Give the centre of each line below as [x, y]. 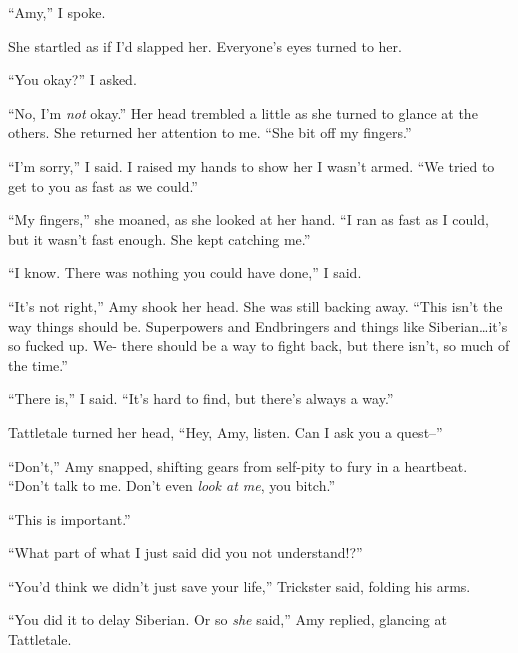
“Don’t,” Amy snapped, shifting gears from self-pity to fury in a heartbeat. [238, 465]
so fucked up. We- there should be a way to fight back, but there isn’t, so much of [259, 345]
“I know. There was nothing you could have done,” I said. [185, 272]
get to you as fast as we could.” [103, 185]
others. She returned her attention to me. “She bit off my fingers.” [210, 132]
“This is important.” [69, 518]
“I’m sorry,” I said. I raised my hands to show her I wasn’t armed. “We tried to [251, 165]
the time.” [38, 364]
